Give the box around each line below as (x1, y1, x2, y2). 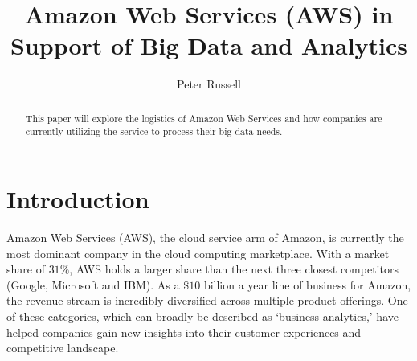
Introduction (6, 183, 149, 215)
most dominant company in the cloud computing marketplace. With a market (6, 244, 390, 261)
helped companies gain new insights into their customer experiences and (6, 323, 362, 340)
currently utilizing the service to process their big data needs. (25, 125, 283, 138)
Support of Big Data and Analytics (10, 29, 408, 62)
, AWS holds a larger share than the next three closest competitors (69, 260, 399, 277)
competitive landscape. (6, 339, 119, 356)
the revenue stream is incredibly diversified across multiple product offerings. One (6, 292, 408, 309)
